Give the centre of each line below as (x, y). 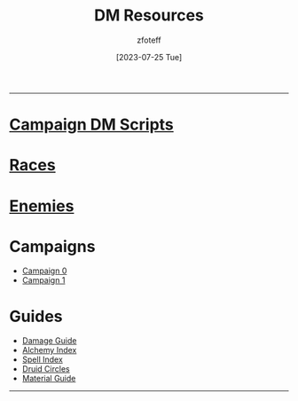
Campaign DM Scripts (92, 125)
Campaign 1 (43, 280)
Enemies (42, 206)
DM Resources (149, 16)
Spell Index (43, 359)
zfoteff (149, 40)
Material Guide (49, 379)
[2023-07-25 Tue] (149, 57)
